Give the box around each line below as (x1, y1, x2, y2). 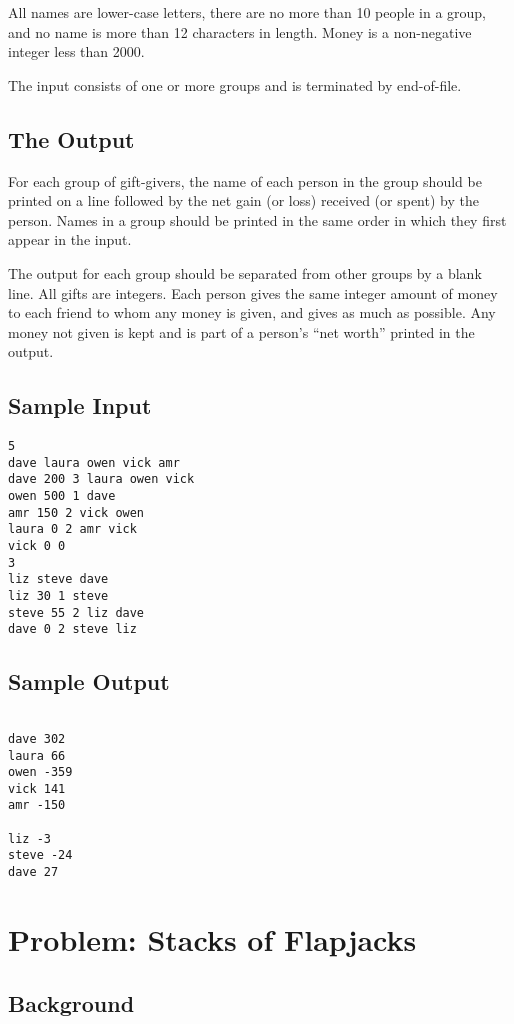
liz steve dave (8, 572, 109, 587)
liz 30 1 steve (8, 589, 109, 604)
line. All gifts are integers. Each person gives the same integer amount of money (8, 282, 498, 303)
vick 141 (8, 781, 66, 796)
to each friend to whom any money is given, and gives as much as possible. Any (8, 302, 496, 323)
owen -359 (8, 765, 73, 780)
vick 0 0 (8, 539, 66, 554)
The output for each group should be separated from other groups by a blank (8, 262, 482, 283)
